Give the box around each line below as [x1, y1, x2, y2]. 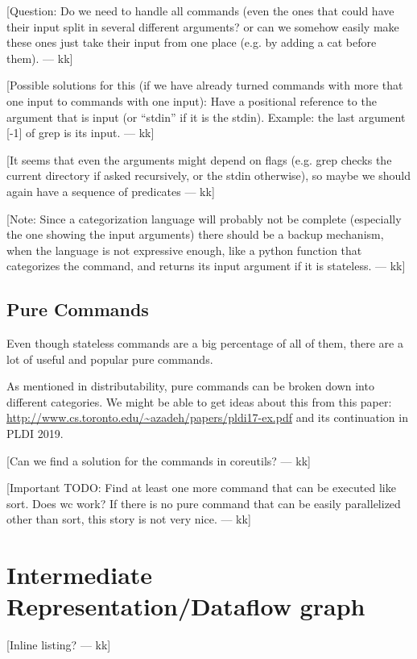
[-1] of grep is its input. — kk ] [6, 124, 155, 141]
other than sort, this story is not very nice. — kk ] [6, 511, 251, 528]
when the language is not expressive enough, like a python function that [6, 241, 362, 258]
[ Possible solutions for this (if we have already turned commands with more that [6, 77, 403, 94]
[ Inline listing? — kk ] [6, 636, 111, 653]
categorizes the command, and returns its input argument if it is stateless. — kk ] [6, 257, 406, 274]
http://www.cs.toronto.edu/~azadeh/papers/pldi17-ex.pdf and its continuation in [6, 409, 408, 426]
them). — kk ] [6, 49, 73, 66]
